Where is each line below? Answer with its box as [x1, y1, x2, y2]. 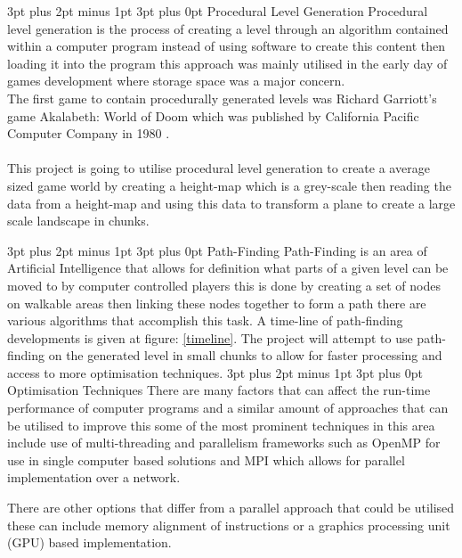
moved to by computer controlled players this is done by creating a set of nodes [7, 275, 442, 294]
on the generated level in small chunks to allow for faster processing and [48, 346, 442, 365]
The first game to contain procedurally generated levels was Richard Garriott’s [7, 88, 437, 107]
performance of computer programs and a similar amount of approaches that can [7, 398, 449, 417]
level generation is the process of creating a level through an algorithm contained [7, 19, 449, 37]
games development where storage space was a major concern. [7, 71, 345, 90]
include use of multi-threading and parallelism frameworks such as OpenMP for [7, 433, 441, 452]
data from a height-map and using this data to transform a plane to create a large [7, 193, 456, 212]
